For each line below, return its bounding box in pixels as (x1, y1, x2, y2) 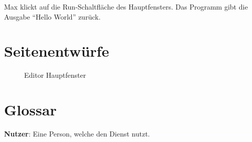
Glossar (4, 99, 57, 120)
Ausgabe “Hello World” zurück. (4, 11, 101, 22)
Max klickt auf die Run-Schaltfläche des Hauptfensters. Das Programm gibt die (4, 2, 248, 12)
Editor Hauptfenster (24, 70, 86, 80)
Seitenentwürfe (4, 41, 109, 61)
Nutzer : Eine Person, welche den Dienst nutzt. (4, 128, 150, 139)
